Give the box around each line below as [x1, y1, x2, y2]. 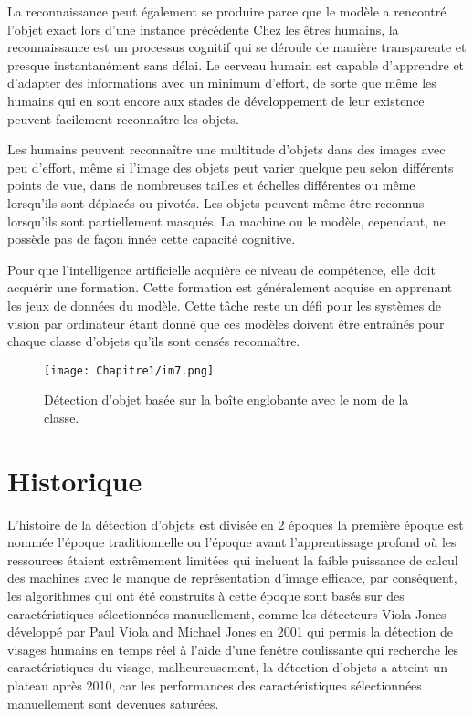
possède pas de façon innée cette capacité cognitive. [7, 229, 296, 248]
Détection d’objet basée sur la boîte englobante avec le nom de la [44, 390, 409, 409]
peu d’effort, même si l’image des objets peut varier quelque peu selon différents [7, 157, 454, 176]
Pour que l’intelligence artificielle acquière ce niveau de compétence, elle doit [7, 259, 436, 279]
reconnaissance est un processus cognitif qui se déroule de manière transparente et [7, 37, 467, 57]
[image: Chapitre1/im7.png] [44, 363, 215, 377]
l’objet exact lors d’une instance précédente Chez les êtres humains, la [7, 19, 399, 38]
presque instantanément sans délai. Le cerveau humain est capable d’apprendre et [7, 55, 465, 74]
